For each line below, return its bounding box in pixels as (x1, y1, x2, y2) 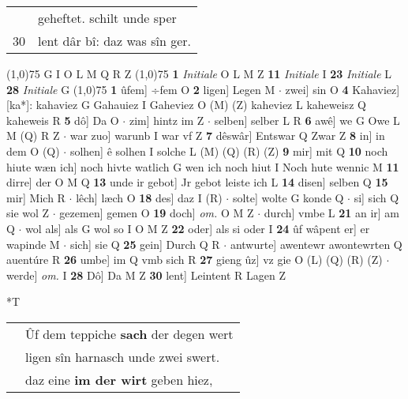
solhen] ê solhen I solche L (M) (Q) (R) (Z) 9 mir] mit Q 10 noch (69, 142, 388, 159)
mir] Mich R (6, 189, 66, 205)
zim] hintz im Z (129, 111, 204, 128)
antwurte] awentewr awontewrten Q (230, 235, 402, 252)
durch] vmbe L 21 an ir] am (264, 205, 400, 221)
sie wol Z (6, 205, 50, 221)
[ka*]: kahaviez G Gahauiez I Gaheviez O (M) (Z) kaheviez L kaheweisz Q (6, 96, 366, 113)
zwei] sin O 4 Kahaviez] (285, 81, 400, 97)
